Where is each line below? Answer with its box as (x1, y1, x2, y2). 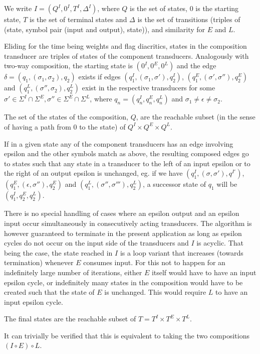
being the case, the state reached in (4, 247, 113, 258)
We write (4, 3, 32, 13)
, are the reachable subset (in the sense (136, 111, 255, 122)
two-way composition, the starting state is (4, 60, 133, 71)
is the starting (195, 3, 239, 13)
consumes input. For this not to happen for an (83, 257, 225, 268)
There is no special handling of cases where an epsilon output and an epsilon (4, 208, 239, 218)
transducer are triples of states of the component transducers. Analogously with (4, 50, 249, 61)
